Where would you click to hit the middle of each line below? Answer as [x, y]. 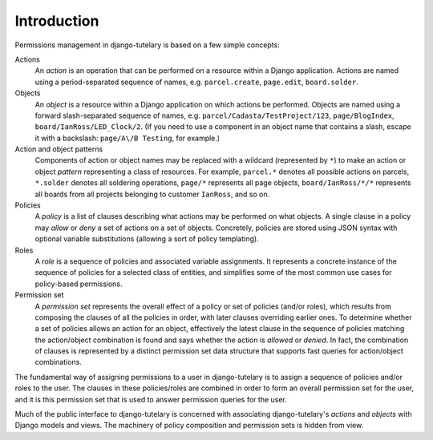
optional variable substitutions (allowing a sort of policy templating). [147, 239]
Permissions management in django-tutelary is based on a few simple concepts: [147, 45]
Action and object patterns [59, 149]
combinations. [58, 362]
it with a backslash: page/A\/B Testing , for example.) [127, 138]
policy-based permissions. [79, 284]
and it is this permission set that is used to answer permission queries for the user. [151, 399]
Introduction [57, 21]
